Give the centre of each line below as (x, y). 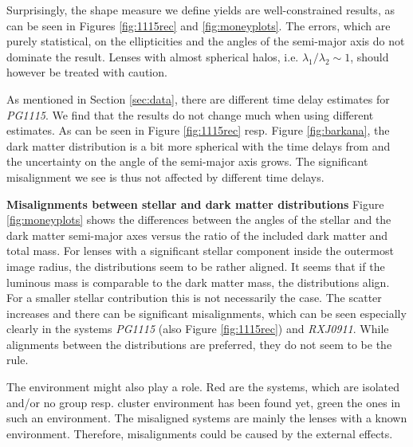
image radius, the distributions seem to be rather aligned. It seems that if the (196, 266)
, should (370, 56)
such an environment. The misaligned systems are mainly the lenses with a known (207, 418)
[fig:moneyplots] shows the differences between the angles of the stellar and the (199, 220)
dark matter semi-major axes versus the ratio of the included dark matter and (197, 235)
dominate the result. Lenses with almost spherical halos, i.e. (153, 56)
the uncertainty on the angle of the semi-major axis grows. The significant (187, 161)
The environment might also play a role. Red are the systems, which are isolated (203, 387)
